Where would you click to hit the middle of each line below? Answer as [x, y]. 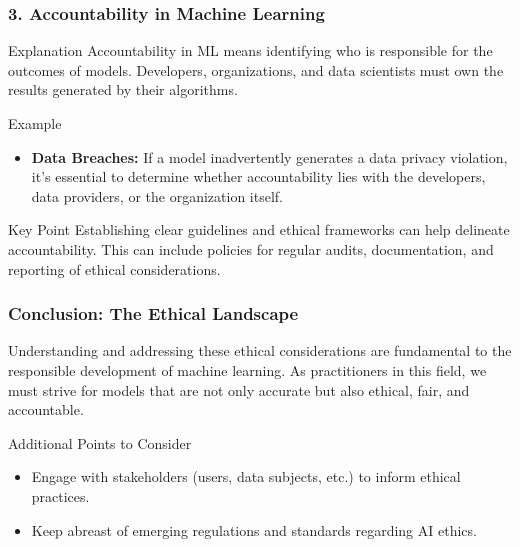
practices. [60, 495]
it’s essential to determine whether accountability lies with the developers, [258, 176]
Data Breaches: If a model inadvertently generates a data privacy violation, [269, 156]
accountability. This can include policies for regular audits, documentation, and [251, 248]
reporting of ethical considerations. [114, 268]
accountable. [46, 409]
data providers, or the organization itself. [157, 195]
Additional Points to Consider [100, 442]
